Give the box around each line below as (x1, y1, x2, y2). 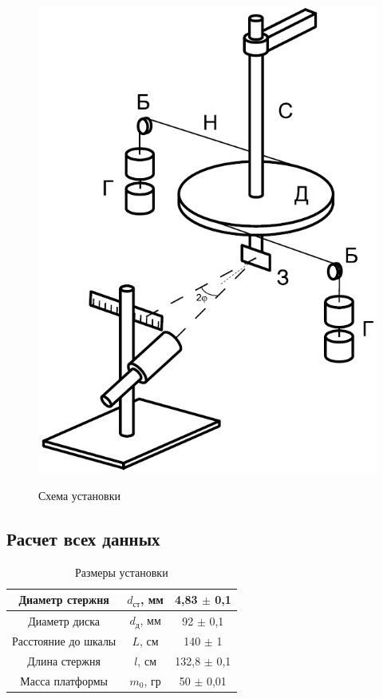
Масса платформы (20, 672, 108, 689)
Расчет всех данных (6, 526, 160, 550)
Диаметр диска (28, 612, 101, 629)
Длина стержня (27, 652, 101, 669)
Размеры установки (75, 563, 168, 580)
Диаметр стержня (18, 591, 109, 608)
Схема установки (38, 487, 120, 503)
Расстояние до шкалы (12, 632, 116, 649)
